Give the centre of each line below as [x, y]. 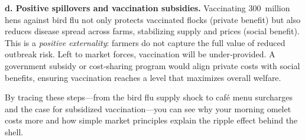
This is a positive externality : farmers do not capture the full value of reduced [145, 42]
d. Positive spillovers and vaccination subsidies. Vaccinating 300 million [147, 8]
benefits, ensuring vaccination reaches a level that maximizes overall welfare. [143, 77]
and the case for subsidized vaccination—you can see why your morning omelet [148, 108]
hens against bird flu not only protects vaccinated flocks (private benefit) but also [153, 19]
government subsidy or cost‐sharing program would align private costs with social [152, 65]
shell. [14, 131]
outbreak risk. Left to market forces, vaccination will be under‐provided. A [140, 54]
